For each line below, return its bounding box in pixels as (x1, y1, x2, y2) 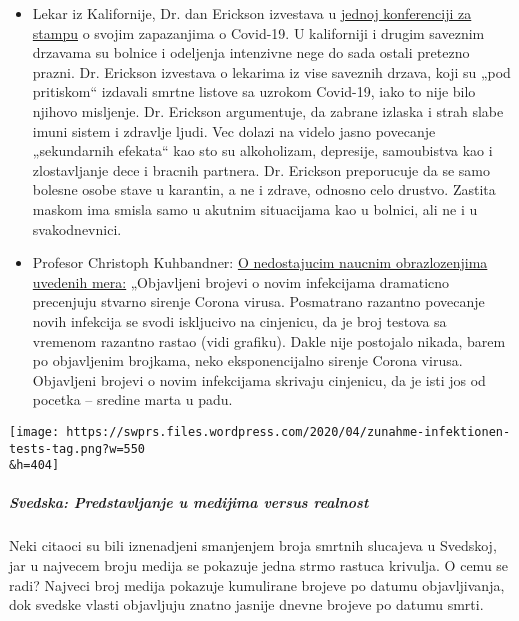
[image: (9, 424, 60, 439)
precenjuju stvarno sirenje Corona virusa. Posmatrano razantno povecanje (32, 291, 485, 312)
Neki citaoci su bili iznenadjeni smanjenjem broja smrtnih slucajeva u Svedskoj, (9, 535, 497, 556)
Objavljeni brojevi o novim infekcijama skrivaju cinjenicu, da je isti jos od (32, 369, 486, 390)
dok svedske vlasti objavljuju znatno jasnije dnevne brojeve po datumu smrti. (9, 594, 484, 615)
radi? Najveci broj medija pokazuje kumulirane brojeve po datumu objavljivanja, (9, 574, 505, 595)
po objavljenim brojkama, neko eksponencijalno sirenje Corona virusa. (32, 350, 463, 371)
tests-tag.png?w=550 (9, 441, 146, 456)
